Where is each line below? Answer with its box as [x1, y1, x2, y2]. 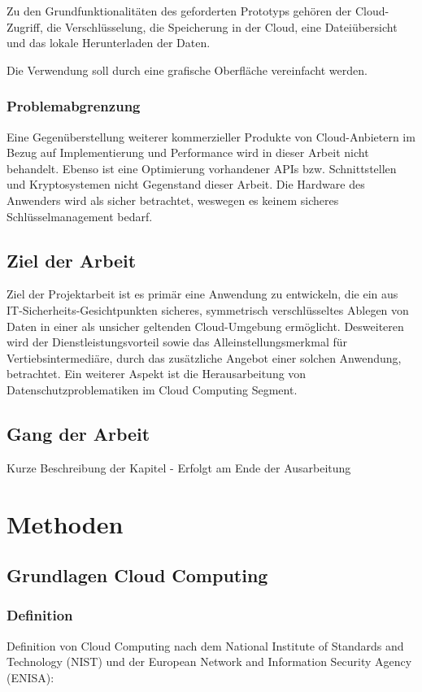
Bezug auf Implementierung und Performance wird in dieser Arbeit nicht [7, 144, 369, 161]
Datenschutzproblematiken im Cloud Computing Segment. [7, 381, 298, 398]
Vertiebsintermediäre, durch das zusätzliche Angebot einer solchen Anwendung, [7, 349, 402, 366]
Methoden [7, 507, 124, 540]
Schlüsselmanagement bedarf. [7, 207, 153, 224]
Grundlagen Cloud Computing [7, 563, 268, 588]
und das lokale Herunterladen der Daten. [7, 34, 211, 51]
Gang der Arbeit [7, 420, 150, 446]
